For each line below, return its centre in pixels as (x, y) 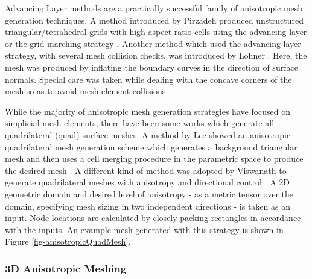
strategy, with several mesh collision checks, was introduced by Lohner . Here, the (156, 55)
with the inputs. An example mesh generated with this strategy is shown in (144, 229)
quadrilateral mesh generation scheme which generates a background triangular (151, 146)
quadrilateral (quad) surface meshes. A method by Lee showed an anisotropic (148, 134)
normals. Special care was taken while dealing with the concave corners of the (148, 79)
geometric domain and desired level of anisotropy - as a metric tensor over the (149, 194)
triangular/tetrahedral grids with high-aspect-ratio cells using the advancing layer (156, 32)
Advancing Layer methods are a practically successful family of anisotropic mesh (154, 8)
